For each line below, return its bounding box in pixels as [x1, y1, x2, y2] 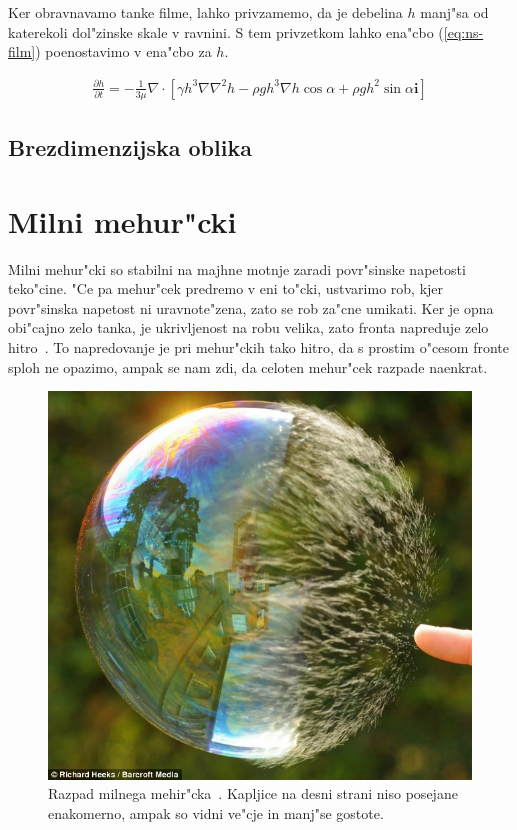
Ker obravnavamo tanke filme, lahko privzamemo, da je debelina [8, 2, 403, 22]
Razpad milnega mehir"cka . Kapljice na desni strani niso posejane [48, 783, 458, 804]
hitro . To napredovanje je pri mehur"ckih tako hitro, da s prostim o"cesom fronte [8, 336, 510, 357]
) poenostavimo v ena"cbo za [35, 41, 212, 62]
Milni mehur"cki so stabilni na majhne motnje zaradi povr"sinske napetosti [8, 258, 466, 279]
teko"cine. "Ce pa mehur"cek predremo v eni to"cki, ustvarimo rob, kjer [8, 278, 444, 299]
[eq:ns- [443, 21, 484, 42]
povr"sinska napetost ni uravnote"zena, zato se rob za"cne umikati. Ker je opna [8, 297, 494, 318]
